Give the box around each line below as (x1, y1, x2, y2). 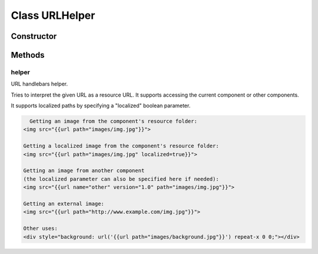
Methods (11, 50, 45, 60)
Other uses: (23, 225, 58, 232)
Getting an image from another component (23, 167, 145, 174)
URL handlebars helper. (11, 80, 68, 88)
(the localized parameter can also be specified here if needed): (23, 176, 219, 182)
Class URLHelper (11, 9, 95, 22)
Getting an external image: (23, 200, 104, 207)
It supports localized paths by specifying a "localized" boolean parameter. (11, 102, 191, 109)
